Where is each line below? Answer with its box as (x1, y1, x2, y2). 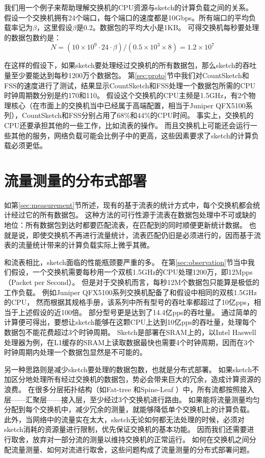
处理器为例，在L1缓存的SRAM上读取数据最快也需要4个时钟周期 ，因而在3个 (4, 336, 255, 347)
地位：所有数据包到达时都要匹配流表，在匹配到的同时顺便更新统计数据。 (4, 220, 247, 230)
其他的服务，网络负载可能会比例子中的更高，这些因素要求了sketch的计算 (11, 130, 252, 140)
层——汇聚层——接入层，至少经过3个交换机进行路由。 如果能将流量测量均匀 (4, 394, 260, 404)
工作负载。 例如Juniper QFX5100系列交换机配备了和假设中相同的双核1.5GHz (4, 286, 257, 297)
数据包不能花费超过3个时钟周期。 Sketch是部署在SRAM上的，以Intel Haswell (4, 326, 256, 337)
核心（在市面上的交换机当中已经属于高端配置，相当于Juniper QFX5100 (11, 100, 246, 110)
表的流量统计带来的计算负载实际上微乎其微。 (4, 239, 154, 250)
